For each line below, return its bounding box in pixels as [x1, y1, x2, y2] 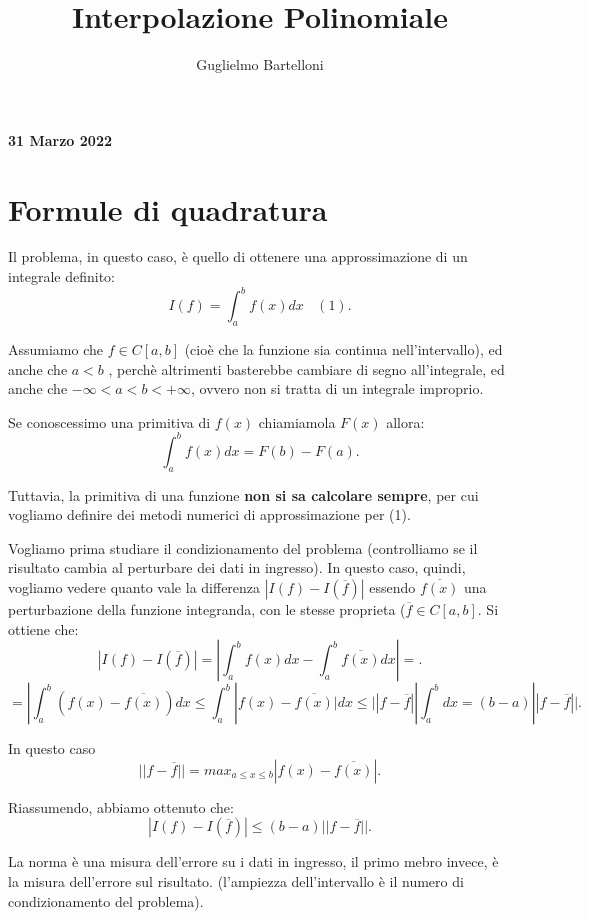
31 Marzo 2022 [8, 129, 112, 150]
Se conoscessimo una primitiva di [8, 411, 211, 432]
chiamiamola [258, 411, 336, 432]
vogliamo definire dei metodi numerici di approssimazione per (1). [8, 504, 411, 525]
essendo [369, 576, 416, 597]
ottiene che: [8, 618, 79, 639]
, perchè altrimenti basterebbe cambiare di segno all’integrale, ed [108, 358, 505, 379]
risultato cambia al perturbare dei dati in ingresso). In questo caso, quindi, [8, 557, 466, 578]
